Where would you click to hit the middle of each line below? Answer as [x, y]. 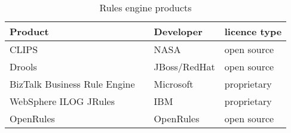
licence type [253, 31]
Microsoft [174, 84]
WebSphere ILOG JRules [62, 101]
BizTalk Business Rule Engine [72, 84]
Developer [178, 31]
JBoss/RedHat [184, 66]
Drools [23, 66]
